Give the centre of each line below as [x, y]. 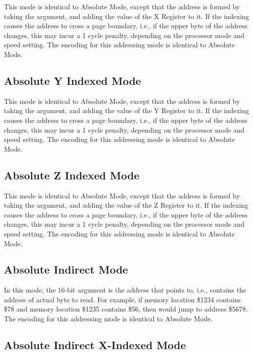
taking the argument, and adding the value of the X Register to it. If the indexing [127, 16]
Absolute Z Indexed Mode [72, 175]
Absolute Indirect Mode [66, 269]
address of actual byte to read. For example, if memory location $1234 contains [123, 299]
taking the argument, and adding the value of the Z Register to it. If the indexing [126, 205]
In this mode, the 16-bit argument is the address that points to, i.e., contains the [125, 290]
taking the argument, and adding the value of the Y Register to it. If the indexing [127, 110]
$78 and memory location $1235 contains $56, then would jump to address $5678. [126, 309]
